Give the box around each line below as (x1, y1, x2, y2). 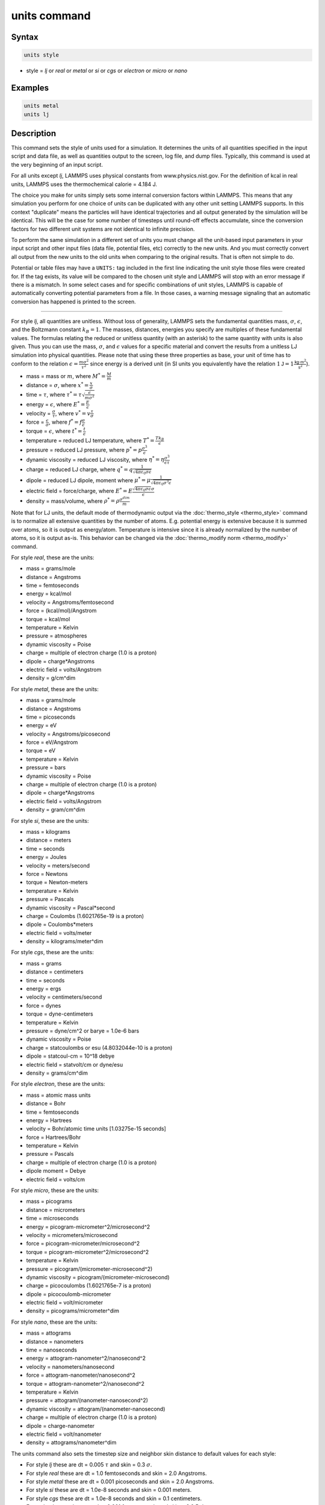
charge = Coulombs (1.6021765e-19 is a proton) (26, 912, 144, 919)
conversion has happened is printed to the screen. (11, 298, 136, 305)
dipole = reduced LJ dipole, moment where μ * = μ (26, 476, 151, 484)
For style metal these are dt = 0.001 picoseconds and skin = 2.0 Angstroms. (26, 1478, 214, 1485)
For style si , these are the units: (11, 817, 90, 824)
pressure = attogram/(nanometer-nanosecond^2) (26, 1397, 149, 1404)
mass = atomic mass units (26, 1091, 91, 1099)
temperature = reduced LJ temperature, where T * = (26, 436, 155, 444)
